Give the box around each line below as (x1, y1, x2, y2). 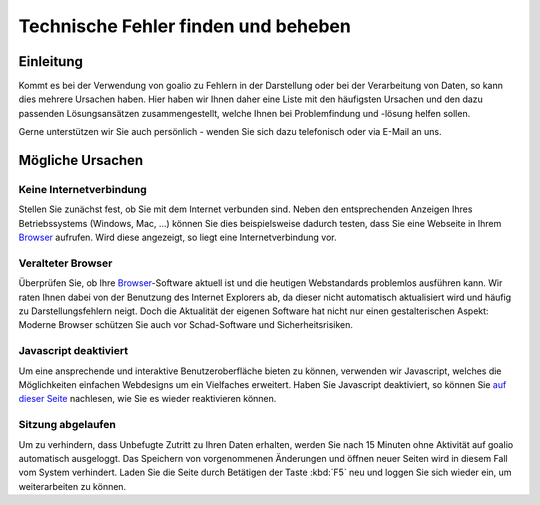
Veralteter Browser (18, 256, 113, 270)
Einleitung (18, 53, 84, 70)
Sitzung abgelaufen (18, 418, 117, 432)
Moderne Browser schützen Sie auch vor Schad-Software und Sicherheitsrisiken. (18, 319, 354, 331)
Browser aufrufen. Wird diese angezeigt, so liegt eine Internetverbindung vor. (18, 231, 337, 244)
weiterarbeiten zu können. (18, 480, 127, 492)
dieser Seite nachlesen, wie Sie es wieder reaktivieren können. (18, 393, 277, 405)
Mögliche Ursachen (18, 152, 144, 169)
